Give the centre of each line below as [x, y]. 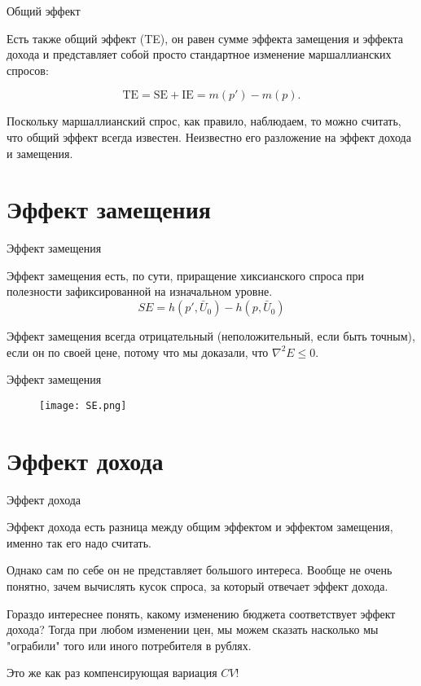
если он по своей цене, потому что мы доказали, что [138, 352]
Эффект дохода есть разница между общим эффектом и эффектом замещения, [200, 527]
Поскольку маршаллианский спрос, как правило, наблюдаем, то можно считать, [204, 121]
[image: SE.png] [83, 405]
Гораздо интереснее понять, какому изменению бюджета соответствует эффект [201, 613]
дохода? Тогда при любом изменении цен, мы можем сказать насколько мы [193, 629]
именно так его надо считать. [79, 542]
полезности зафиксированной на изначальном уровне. [140, 291]
